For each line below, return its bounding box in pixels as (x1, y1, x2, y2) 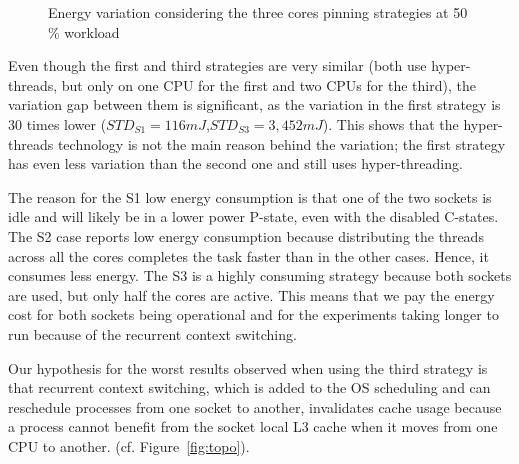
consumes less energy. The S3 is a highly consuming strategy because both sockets (8, 265, 512, 286)
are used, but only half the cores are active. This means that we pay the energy (8, 284, 495, 305)
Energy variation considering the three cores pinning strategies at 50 (48, 2, 468, 22)
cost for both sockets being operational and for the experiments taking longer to (8, 304, 499, 325)
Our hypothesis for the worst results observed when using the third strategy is (8, 357, 488, 378)
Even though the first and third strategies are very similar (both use (8, 55, 427, 76)
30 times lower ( (8, 113, 107, 134)
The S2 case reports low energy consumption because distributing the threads (8, 225, 484, 246)
